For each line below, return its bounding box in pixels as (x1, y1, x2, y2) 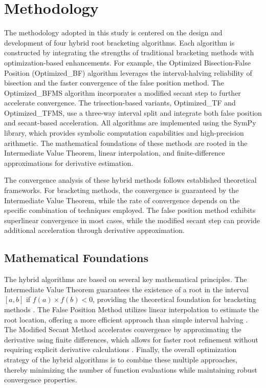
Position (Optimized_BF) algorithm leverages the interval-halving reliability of (4, 67, 252, 78)
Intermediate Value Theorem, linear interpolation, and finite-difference (4, 147, 225, 158)
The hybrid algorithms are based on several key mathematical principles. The (4, 274, 247, 285)
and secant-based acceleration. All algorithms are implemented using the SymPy (4, 117, 256, 128)
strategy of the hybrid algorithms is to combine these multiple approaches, (4, 354, 237, 364)
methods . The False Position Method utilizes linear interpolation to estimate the (4, 304, 259, 314)
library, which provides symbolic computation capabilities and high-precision (4, 127, 244, 138)
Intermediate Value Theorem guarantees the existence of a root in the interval (4, 284, 249, 294)
